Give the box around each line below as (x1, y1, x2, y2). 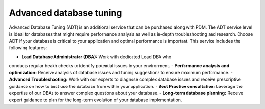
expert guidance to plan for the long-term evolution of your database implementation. (9, 97, 182, 103)
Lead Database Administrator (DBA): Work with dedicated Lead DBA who (21, 54, 172, 60)
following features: (9, 44, 47, 51)
